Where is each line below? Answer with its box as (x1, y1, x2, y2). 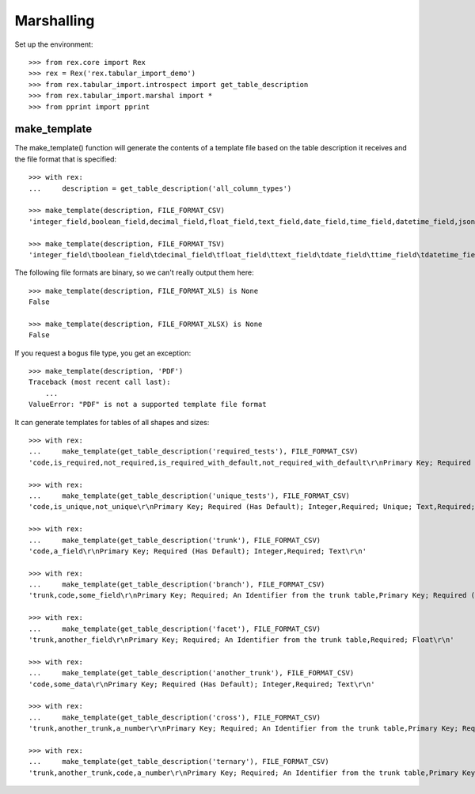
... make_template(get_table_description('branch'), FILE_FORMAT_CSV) (28, 580, 325, 589)
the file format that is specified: (14, 154, 117, 164)
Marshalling (14, 12, 95, 29)
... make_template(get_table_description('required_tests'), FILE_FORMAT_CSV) (28, 447, 359, 456)
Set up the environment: (14, 40, 93, 49)
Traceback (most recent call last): (28, 378, 171, 387)
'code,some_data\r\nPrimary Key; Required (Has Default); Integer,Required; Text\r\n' (28, 679, 375, 689)
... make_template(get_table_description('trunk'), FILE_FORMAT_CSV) (28, 535, 321, 545)
